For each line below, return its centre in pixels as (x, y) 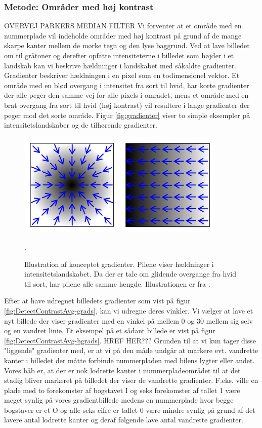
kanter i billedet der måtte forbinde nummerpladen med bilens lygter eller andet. (129, 360)
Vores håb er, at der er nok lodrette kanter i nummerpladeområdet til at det (122, 370)
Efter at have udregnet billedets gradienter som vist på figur (97, 301)
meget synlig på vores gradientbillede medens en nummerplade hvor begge (119, 400)
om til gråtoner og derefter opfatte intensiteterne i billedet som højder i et (119, 55)
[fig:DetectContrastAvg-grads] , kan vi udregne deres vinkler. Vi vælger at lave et (129, 310)
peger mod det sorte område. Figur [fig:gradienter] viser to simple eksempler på (127, 115)
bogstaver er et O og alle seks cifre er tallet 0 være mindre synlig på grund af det (130, 410)
